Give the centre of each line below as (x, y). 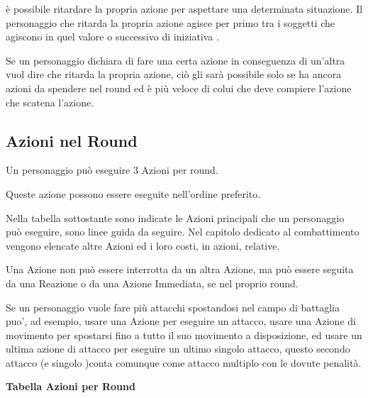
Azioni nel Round (72, 140)
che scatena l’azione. (50, 102)
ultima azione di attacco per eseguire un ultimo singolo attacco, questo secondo (178, 349)
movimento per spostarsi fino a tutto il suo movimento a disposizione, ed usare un (184, 335)
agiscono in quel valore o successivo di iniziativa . (112, 37)
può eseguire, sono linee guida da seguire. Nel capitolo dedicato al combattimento (183, 232)
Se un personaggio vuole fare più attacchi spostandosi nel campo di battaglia (173, 307)
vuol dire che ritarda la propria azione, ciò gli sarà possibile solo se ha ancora (174, 74)
